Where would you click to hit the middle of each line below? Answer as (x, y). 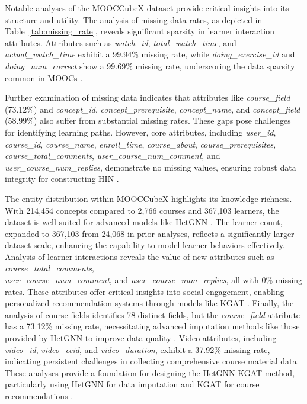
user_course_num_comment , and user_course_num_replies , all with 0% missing (154, 280)
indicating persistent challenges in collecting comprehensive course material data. (152, 361)
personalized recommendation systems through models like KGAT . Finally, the (149, 303)
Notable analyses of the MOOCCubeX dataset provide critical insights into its (147, 8)
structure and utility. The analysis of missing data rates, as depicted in (134, 19)
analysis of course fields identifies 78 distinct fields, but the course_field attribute (153, 314)
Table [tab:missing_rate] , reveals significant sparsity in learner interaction (140, 31)
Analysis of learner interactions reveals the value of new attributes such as (140, 256)
